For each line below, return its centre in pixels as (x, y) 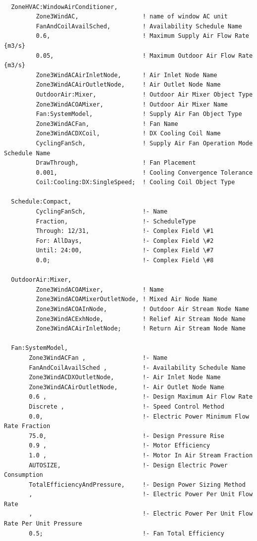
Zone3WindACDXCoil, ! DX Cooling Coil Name (128, 134)
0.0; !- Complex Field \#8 (125, 261)
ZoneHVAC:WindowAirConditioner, (64, 7)
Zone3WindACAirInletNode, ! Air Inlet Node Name (127, 75)
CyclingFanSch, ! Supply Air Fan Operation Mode (144, 143)
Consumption (24, 475)
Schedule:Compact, (41, 202)
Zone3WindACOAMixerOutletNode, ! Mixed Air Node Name (127, 299)
